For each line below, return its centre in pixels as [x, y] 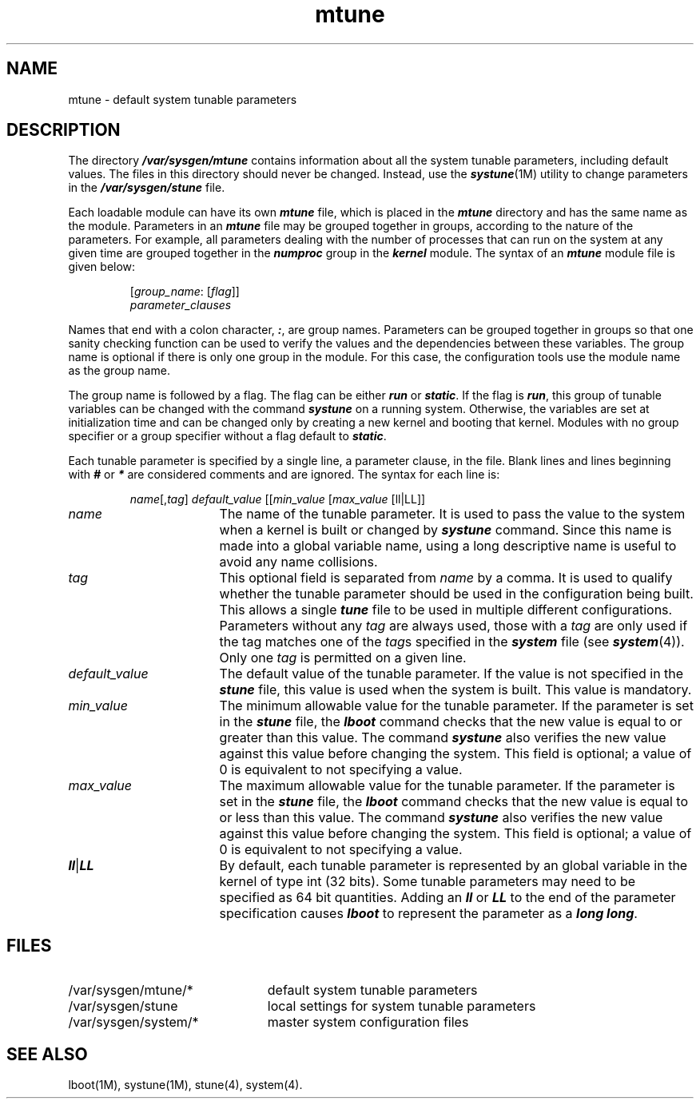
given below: [102, 267]
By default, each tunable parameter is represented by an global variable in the [453, 866]
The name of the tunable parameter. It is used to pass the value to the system [452, 514]
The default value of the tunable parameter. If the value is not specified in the [451, 674]
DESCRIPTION [64, 130]
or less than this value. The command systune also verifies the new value [441, 818]
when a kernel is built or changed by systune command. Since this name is [445, 530]
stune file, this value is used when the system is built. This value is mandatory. [455, 690]
